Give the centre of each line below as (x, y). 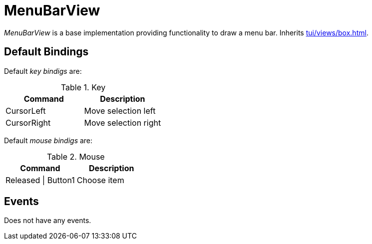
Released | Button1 (40, 180)
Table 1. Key (83, 87)
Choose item (100, 180)
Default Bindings (46, 52)
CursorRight (28, 122)
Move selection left (120, 111)
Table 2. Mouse (76, 156)
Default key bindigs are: (43, 71)
